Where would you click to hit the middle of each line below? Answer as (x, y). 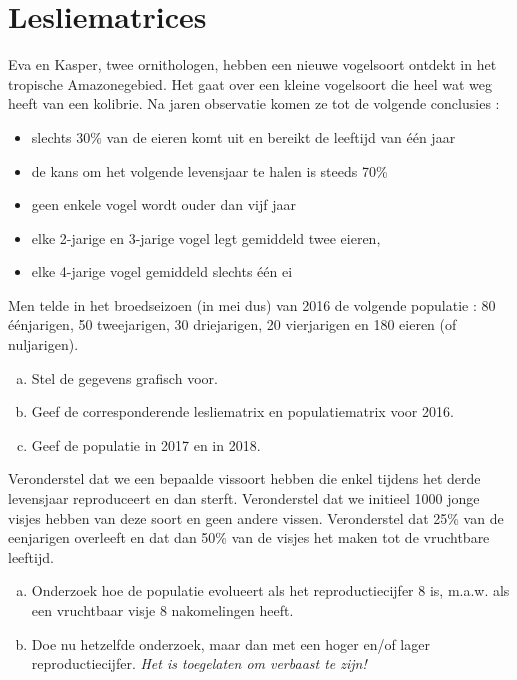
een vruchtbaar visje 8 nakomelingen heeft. (162, 610)
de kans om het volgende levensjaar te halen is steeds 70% (209, 170)
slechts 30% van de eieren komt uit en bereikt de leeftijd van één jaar (243, 136)
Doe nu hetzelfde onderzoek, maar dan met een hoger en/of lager (230, 643)
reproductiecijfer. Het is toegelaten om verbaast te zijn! (199, 663)
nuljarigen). (43, 344)
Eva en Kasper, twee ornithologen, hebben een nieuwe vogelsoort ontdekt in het (252, 64)
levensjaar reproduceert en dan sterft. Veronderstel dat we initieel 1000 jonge (244, 498)
